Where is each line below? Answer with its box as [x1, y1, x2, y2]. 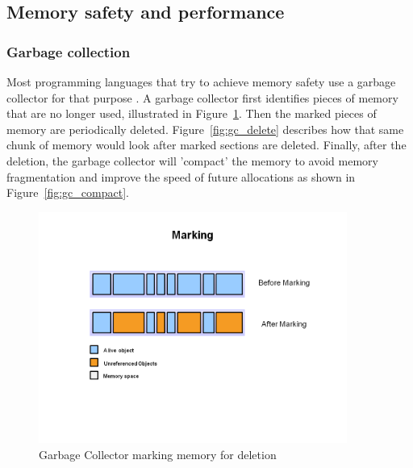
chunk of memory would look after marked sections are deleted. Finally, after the [6, 136, 407, 153]
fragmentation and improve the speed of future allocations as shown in [6, 168, 356, 185]
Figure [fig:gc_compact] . [6, 184, 129, 201]
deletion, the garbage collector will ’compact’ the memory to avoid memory [6, 152, 378, 169]
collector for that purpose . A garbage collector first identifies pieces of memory [6, 89, 398, 106]
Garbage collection [6, 41, 131, 61]
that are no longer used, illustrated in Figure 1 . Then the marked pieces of [6, 105, 377, 122]
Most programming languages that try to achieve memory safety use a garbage [6, 73, 396, 90]
